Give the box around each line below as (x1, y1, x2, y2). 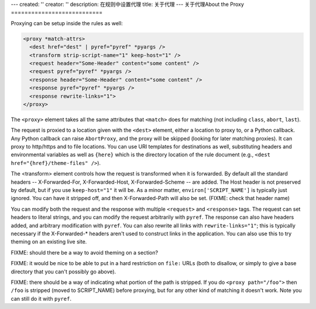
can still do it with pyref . (11, 295, 71, 302)
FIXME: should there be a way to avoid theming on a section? (11, 249, 158, 256)
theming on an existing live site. (11, 238, 87, 245)
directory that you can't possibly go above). (11, 268, 116, 275)
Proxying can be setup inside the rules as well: (11, 19, 123, 26)
